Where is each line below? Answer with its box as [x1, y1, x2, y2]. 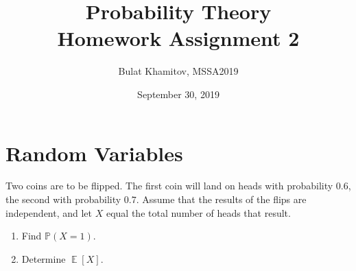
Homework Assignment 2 [57, 24, 300, 52]
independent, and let [5, 205, 93, 220]
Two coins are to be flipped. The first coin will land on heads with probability [5, 178, 333, 193]
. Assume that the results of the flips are [136, 192, 307, 207]
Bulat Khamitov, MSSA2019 [118, 64, 239, 78]
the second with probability [5, 192, 121, 207]
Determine [21, 251, 66, 266]
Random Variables [5, 139, 183, 167]
